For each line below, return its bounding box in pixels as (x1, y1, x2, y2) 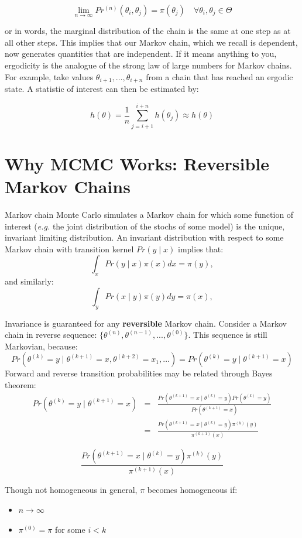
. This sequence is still (188, 328, 267, 341)
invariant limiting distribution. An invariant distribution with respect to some (5, 231, 284, 244)
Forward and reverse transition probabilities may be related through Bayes (5, 367, 273, 379)
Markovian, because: (5, 340, 78, 352)
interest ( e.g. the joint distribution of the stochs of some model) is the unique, (5, 220, 285, 232)
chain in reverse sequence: (5, 328, 97, 341)
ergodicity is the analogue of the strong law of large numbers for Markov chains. (5, 59, 292, 71)
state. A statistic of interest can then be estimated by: (5, 83, 199, 95)
